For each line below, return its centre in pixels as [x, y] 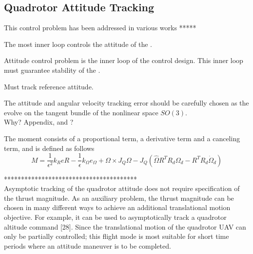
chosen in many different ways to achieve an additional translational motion [117, 207]
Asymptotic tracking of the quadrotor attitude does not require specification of [122, 188]
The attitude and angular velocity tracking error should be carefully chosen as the [126, 103]
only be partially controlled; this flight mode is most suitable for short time [117, 236]
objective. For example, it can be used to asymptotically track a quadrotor [115, 217]
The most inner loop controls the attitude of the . [78, 44]
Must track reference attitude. [49, 86]
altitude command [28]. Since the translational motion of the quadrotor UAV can [125, 226]
